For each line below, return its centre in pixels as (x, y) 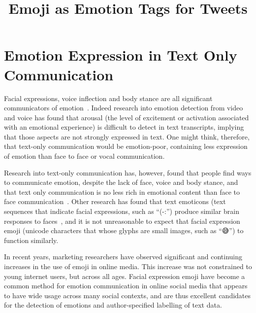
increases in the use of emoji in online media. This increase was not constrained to (128, 266)
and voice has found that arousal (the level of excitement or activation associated (127, 117)
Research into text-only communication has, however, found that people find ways (128, 172)
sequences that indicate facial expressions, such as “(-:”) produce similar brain (122, 211)
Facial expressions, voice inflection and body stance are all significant (108, 98)
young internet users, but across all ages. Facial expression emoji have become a (125, 276)
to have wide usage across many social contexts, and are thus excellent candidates (128, 295)
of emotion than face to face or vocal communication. (84, 156)
